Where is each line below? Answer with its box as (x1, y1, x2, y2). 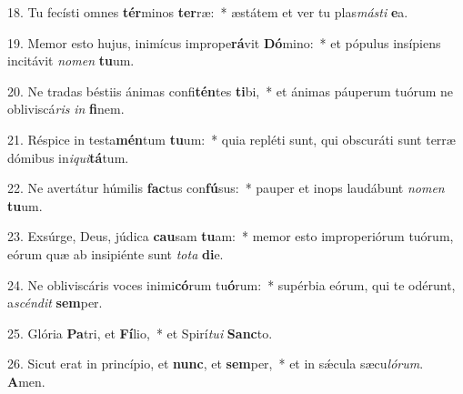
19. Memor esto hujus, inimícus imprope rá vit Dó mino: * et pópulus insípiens (7, 33, 441, 52)
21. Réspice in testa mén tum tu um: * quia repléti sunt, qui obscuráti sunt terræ (7, 129, 456, 148)
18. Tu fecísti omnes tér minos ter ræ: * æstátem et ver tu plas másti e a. (7, 3, 408, 21)
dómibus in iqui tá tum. (7, 147, 129, 167)
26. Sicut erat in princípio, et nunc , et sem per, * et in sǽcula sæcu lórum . (7, 354, 424, 373)
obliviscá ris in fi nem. (7, 99, 125, 118)
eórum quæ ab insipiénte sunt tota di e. (7, 244, 224, 263)
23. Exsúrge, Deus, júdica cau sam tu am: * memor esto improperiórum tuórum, (7, 227, 454, 246)
